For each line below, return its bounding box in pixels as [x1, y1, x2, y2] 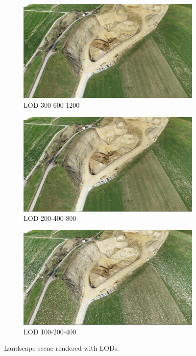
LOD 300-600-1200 [24, 100, 80, 110]
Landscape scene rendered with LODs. [4, 343, 119, 353]
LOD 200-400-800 [24, 213, 76, 223]
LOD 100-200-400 [24, 326, 76, 336]
